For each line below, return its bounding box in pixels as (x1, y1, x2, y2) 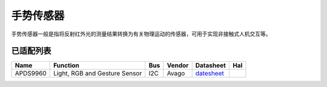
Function (53, 61, 80, 69)
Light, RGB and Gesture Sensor (53, 69, 142, 78)
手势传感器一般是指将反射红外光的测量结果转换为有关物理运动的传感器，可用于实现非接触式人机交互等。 (11, 30, 271, 37)
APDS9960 (15, 69, 47, 78)
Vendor (167, 61, 189, 69)
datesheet (195, 69, 224, 78)
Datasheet (195, 61, 226, 69)
